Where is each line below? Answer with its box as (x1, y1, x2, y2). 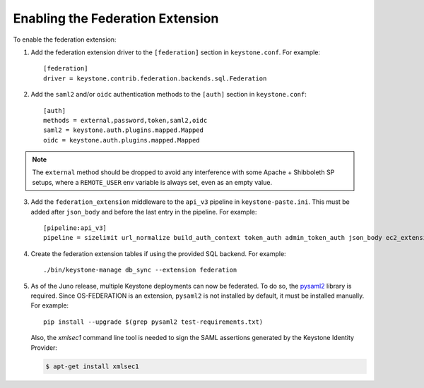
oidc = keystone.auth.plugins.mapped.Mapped (43, 136, 201, 144)
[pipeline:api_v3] (43, 224, 107, 232)
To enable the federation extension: (13, 35, 117, 44)
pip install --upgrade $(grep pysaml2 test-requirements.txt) (43, 317, 264, 326)
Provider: (30, 343, 58, 352)
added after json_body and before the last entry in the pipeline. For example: (30, 207, 257, 216)
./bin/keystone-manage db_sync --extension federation (43, 266, 237, 274)
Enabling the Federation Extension (13, 11, 219, 26)
